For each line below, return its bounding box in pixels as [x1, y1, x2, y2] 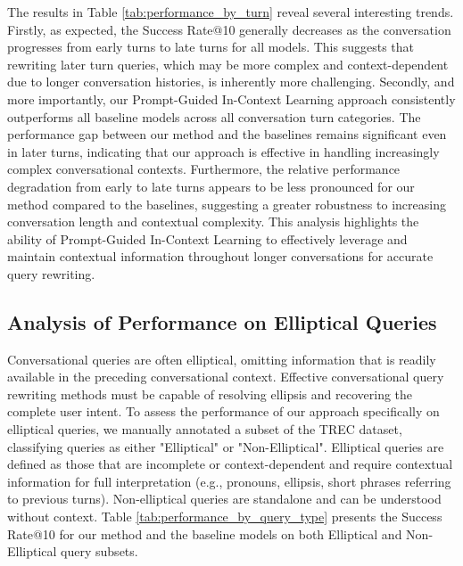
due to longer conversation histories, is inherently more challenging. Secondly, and [7, 72, 455, 91]
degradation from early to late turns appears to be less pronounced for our [7, 176, 415, 195]
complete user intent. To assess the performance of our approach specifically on [7, 402, 440, 421]
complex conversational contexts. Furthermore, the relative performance [7, 160, 401, 178]
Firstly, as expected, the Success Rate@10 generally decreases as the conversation [7, 20, 451, 38]
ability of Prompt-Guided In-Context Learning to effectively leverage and [7, 229, 408, 248]
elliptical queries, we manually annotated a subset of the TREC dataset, [7, 420, 402, 439]
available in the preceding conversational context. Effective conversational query [7, 367, 444, 386]
